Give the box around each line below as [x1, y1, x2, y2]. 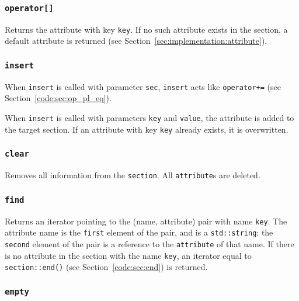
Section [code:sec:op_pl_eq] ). [5, 92, 112, 104]
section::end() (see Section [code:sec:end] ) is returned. [5, 261, 208, 273]
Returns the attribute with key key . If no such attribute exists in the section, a [5, 23, 288, 35]
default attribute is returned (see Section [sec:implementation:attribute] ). [5, 34, 267, 47]
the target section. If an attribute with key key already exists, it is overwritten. [5, 123, 288, 135]
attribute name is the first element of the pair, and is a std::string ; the [5, 226, 273, 238]
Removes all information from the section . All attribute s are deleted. [5, 169, 260, 181]
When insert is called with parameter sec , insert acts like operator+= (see [5, 80, 281, 92]
